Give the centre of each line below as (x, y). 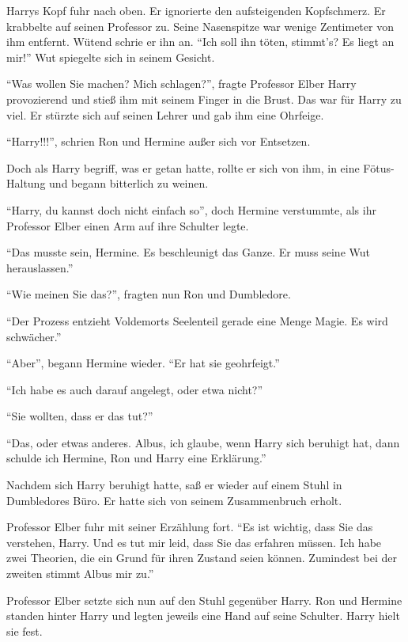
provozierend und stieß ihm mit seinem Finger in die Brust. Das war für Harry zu (204, 99)
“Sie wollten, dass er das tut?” (80, 416)
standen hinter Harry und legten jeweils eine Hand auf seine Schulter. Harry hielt (203, 615)
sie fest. (25, 631)
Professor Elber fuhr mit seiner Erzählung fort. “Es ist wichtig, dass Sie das (190, 527)
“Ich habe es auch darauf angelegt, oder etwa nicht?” (135, 389)
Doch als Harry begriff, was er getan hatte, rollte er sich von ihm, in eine (183, 167)
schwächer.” (34, 336)
